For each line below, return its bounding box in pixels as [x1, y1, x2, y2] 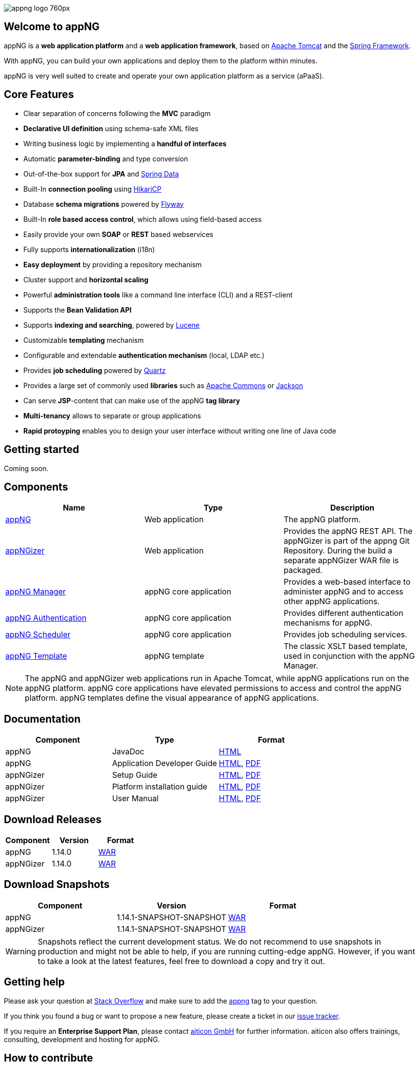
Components [4, 480, 68, 493]
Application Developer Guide [112, 758, 217, 769]
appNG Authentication [5, 613, 87, 623]
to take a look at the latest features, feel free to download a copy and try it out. [37, 956, 325, 966]
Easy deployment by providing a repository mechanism [23, 260, 202, 269]
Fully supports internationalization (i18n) [23, 245, 155, 254]
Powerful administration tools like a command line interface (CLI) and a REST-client [23, 290, 293, 299]
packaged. [283, 565, 323, 575]
